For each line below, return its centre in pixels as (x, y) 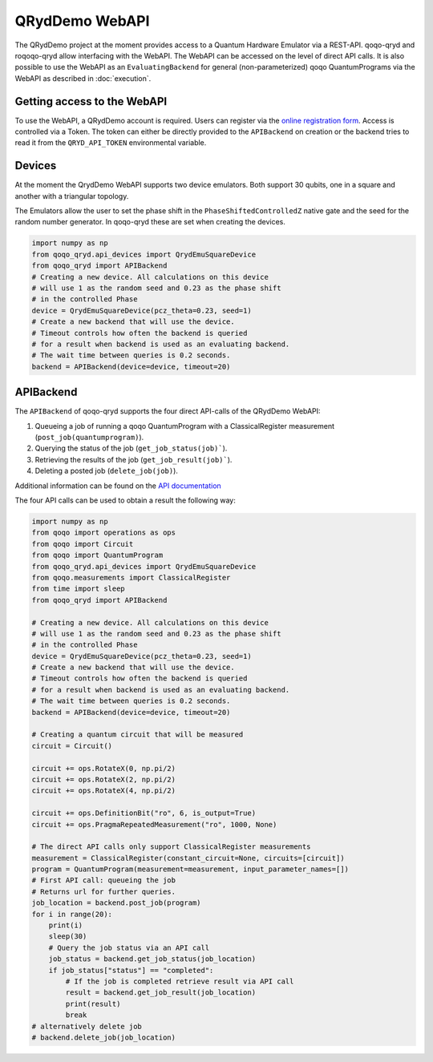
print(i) (66, 925)
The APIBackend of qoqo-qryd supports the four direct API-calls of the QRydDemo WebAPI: (168, 411)
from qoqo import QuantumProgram (97, 555)
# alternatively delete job (87, 1026)
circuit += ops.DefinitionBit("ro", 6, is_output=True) (144, 813)
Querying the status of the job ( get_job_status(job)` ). (131, 448)
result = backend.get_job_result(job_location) (161, 993)
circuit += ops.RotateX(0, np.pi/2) (104, 768)
